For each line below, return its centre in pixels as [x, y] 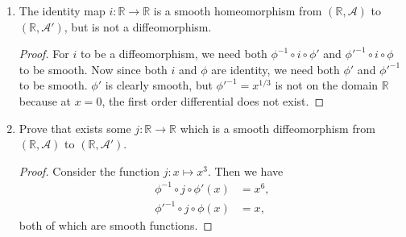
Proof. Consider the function [89, 170]
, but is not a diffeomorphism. [138, 26]
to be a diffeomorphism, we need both [174, 54]
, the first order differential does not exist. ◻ [213, 100]
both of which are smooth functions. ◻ [116, 225]
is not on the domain [327, 85]
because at [45, 100]
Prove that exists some [75, 128]
